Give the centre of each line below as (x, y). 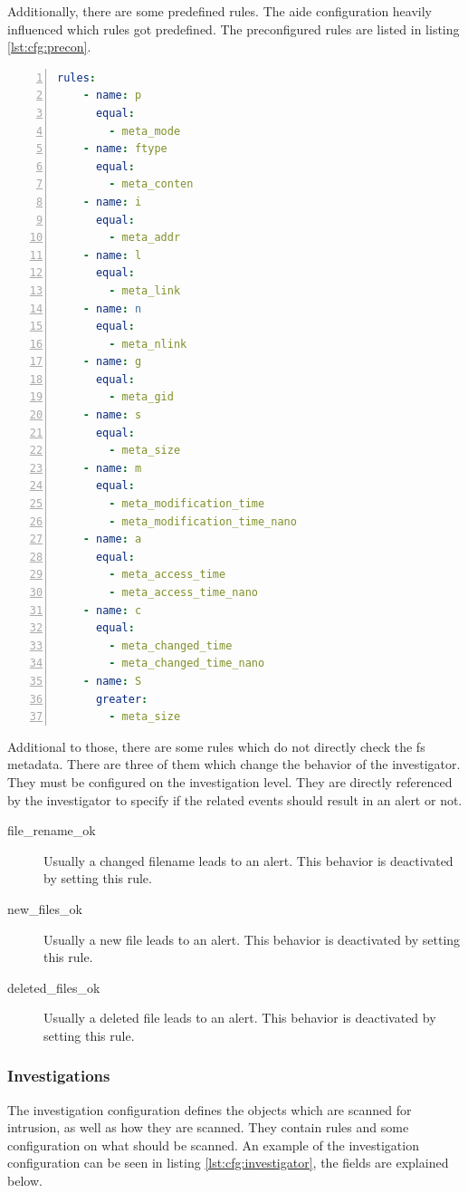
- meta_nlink (148, 344)
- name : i (112, 202)
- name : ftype (125, 149)
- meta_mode (145, 131)
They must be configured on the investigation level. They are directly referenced (230, 781)
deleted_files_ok (54, 987)
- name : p (112, 96)
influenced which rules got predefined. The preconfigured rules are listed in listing (234, 29)
